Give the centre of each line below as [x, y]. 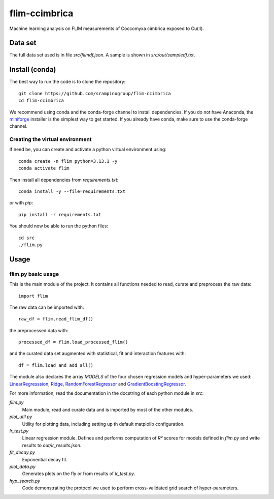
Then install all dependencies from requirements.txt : [64, 180]
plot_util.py [21, 417]
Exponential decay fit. [45, 459]
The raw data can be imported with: [47, 307]
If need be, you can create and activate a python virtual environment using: [88, 150]
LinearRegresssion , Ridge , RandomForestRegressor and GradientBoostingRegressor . [98, 384]
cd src [27, 238]
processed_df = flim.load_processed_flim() [73, 342]
